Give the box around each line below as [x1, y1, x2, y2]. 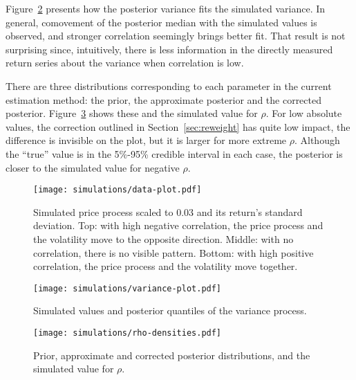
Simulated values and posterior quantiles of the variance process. [33, 303, 307, 318]
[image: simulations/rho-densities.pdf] [33, 328, 222, 338]
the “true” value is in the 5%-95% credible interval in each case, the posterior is [6, 146, 343, 161]
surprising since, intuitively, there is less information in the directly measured [6, 42, 333, 56]
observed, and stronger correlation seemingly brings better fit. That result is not [6, 28, 346, 43]
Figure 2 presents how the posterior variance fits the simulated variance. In [6, 1, 326, 15]
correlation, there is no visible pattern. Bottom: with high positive [33, 245, 314, 260]
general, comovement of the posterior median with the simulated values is [6, 15, 317, 29]
